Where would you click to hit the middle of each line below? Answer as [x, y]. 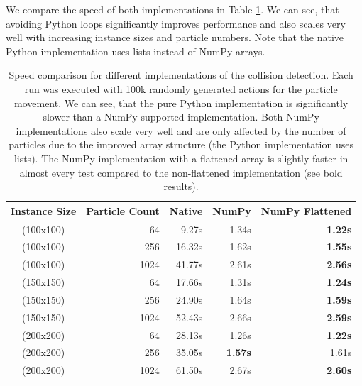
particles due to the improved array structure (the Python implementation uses [181, 144]
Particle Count [123, 210]
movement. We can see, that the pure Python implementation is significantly [181, 103]
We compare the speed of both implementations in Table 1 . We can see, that [172, 9]
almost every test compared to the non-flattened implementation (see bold [181, 172]
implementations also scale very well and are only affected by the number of [181, 130]
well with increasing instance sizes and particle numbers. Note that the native [175, 37]
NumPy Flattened [306, 210]
